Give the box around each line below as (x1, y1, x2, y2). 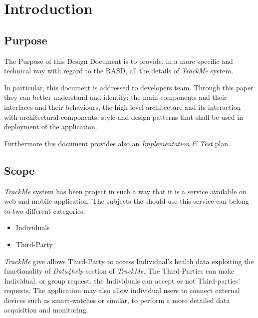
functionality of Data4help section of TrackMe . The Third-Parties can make (4, 266, 235, 276)
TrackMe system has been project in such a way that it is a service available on (4, 186, 247, 196)
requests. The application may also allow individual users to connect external (4, 285, 240, 296)
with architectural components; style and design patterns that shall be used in (4, 111, 243, 122)
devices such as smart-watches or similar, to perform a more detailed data (4, 295, 230, 305)
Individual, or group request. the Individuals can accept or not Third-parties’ (4, 275, 241, 286)
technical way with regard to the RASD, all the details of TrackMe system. (4, 65, 234, 76)
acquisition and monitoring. (4, 305, 88, 315)
